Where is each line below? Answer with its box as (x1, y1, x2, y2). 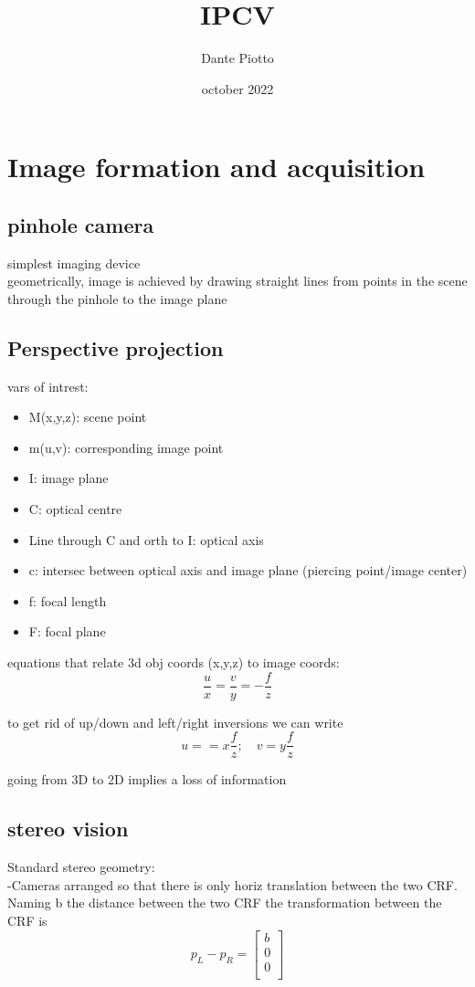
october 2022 (201, 79, 274, 98)
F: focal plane (28, 622, 106, 641)
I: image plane (28, 468, 109, 488)
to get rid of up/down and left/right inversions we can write (7, 712, 343, 731)
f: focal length (28, 591, 107, 610)
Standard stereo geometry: (7, 857, 155, 877)
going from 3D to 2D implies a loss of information (7, 770, 287, 789)
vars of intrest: (7, 376, 89, 395)
